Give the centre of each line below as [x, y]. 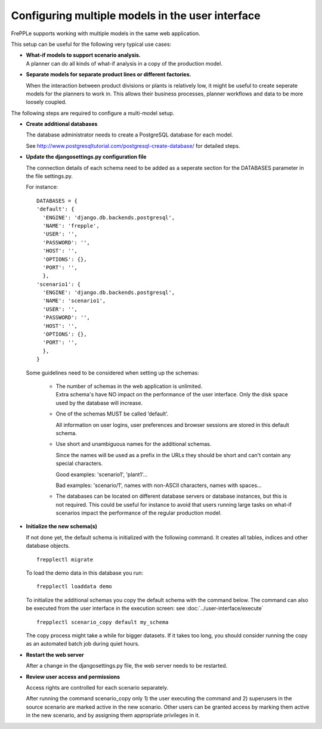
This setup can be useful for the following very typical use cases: [91, 44]
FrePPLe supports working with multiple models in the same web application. [106, 33]
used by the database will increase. [99, 403]
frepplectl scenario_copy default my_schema [103, 622]
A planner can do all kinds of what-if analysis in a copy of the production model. [124, 63]
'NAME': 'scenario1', [74, 301]
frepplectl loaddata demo [75, 587]
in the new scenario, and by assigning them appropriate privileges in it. [113, 715]
